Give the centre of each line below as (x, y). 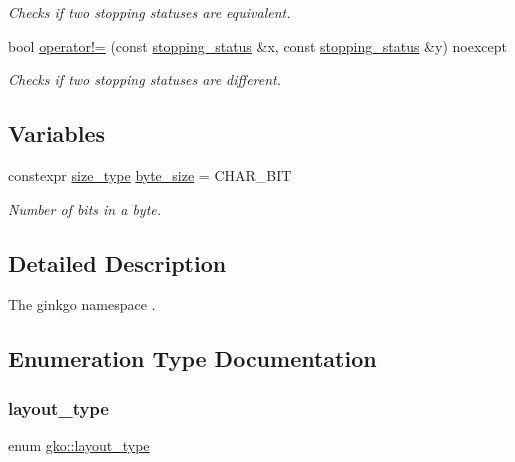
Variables (57, 133)
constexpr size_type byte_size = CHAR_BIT (150, 174)
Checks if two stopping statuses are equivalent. (149, 12)
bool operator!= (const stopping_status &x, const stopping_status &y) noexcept (257, 45)
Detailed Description (117, 262)
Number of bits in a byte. (85, 208)
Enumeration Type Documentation (192, 358)
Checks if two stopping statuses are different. (145, 79)
